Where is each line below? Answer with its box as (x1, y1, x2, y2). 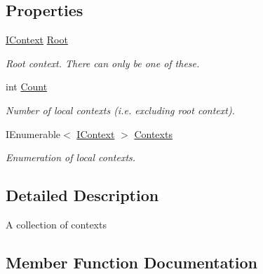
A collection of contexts (6, 217, 107, 231)
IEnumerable (6, 126, 61, 141)
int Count (6, 79, 48, 94)
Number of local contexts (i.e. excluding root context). (6, 102, 235, 117)
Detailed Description (6, 184, 159, 206)
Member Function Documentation (6, 251, 258, 273)
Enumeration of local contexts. (6, 150, 136, 165)
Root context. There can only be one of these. (6, 55, 200, 70)
